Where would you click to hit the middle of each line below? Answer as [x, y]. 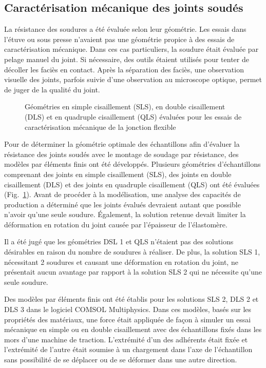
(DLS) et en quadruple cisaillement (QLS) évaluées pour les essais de [133, 116]
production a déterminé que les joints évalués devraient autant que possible [122, 204]
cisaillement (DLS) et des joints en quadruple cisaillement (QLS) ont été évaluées [132, 184]
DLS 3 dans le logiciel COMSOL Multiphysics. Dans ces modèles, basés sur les [128, 309]
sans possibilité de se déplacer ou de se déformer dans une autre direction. [121, 360]
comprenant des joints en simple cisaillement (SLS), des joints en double [118, 174]
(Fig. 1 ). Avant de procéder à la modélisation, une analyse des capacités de [122, 194]
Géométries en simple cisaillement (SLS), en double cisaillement [125, 106]
